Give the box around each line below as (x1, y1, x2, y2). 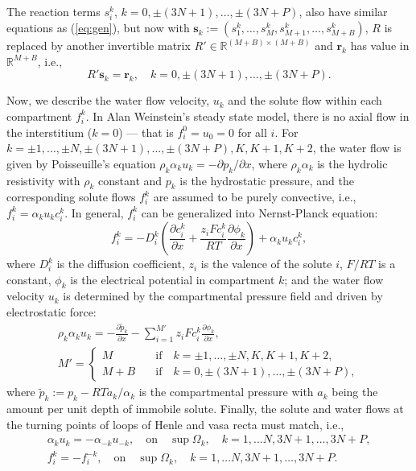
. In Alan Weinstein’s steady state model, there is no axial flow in (85, 107, 410, 124)
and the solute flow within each (228, 92, 382, 109)
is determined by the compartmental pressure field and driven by (63, 287, 383, 304)
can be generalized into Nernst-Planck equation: (141, 204, 378, 221)
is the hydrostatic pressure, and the (179, 171, 354, 188)
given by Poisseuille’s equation (6, 155, 156, 171)
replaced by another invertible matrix (6, 37, 191, 54)
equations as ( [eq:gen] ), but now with (6, 19, 190, 36)
